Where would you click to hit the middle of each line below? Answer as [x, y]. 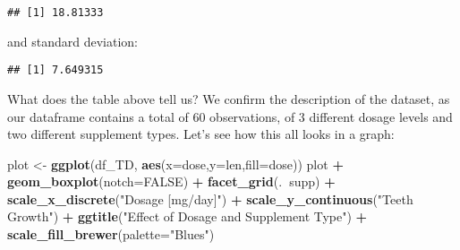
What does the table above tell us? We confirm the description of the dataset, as [229, 98]
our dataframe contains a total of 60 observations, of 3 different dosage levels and [230, 116]
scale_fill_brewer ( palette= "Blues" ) [111, 234]
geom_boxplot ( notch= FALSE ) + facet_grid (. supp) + [171, 181]
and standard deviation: [72, 41]
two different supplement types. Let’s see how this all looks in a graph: [201, 134]
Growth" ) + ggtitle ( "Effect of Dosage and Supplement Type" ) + [187, 216]
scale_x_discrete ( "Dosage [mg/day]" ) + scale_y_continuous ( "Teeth [210, 198]
